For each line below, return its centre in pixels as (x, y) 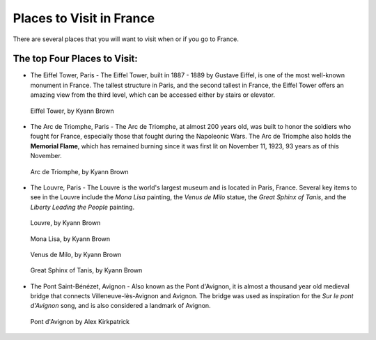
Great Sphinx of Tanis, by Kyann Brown (86, 270)
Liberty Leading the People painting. (83, 207)
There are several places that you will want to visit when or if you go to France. (126, 39)
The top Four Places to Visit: (76, 59)
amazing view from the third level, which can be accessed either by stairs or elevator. (152, 95)
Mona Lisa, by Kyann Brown (70, 239)
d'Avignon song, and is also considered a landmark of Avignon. (121, 306)
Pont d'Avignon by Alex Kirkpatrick (80, 321)
